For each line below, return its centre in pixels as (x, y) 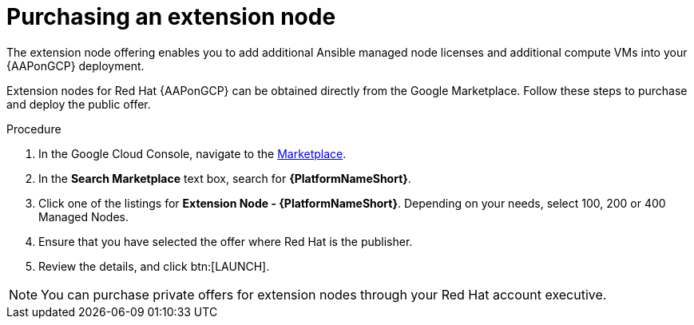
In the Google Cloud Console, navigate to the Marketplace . (192, 153)
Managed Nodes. (83, 216)
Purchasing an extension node (171, 17)
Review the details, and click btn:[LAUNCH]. (154, 266)
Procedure (34, 129)
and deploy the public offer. (79, 104)
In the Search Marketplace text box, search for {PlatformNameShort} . (225, 178)
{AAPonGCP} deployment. (75, 65)
